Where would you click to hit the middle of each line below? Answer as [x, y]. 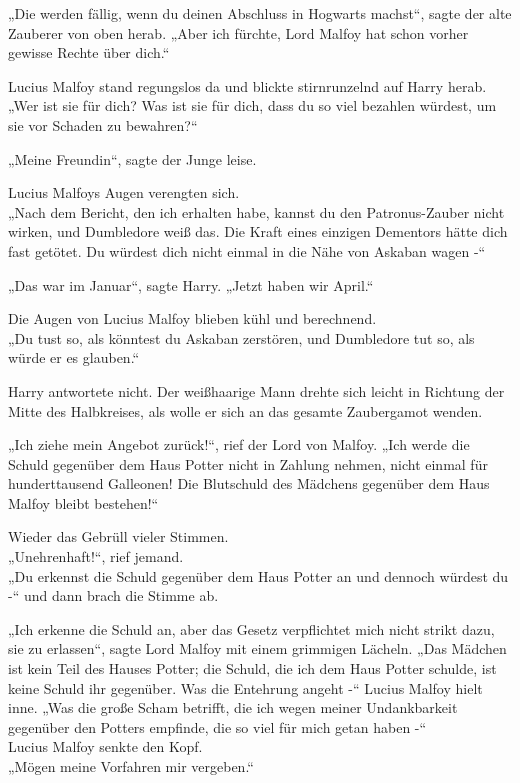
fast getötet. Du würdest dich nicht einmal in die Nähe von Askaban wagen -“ [247, 250]
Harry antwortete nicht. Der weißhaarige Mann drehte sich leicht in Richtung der [256, 390]
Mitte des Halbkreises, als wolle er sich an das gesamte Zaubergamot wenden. [245, 410]
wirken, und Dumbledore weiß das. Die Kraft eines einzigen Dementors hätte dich [258, 231]
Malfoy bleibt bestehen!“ [83, 502]
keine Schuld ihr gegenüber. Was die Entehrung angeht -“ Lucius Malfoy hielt [245, 687]
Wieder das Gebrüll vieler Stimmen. [118, 536]
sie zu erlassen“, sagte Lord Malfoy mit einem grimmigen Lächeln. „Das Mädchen [257, 648]
